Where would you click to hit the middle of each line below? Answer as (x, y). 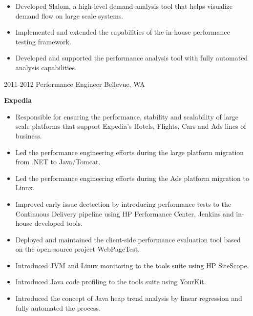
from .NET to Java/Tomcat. (58, 162)
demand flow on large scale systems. (69, 15)
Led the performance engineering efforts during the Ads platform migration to (132, 178)
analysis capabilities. (46, 67)
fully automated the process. (58, 307)
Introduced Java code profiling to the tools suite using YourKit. (111, 282)
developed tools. (58, 223)
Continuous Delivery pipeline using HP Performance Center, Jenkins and (125, 213)
